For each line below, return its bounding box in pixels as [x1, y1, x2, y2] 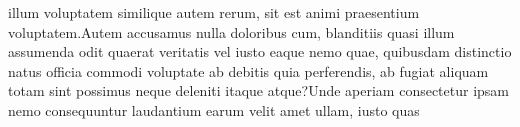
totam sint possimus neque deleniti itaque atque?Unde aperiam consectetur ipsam [8, 80, 510, 101]
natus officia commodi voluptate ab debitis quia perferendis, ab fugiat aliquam [8, 60, 489, 81]
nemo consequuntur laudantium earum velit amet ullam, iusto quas [8, 99, 420, 120]
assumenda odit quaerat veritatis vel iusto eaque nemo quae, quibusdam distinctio [8, 41, 512, 62]
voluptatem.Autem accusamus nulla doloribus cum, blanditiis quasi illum [8, 21, 455, 42]
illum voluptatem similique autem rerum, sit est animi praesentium [8, 2, 420, 22]
